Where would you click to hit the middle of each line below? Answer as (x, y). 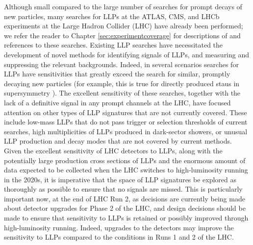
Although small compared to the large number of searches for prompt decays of (123, 6)
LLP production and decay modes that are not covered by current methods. (118, 141)
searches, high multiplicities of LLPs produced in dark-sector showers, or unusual (126, 131)
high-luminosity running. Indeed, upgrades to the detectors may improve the (119, 227)
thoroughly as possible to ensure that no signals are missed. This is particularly (123, 189)
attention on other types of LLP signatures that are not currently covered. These (126, 112)
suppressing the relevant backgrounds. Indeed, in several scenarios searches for (121, 64)
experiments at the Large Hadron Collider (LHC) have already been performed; (124, 26)
